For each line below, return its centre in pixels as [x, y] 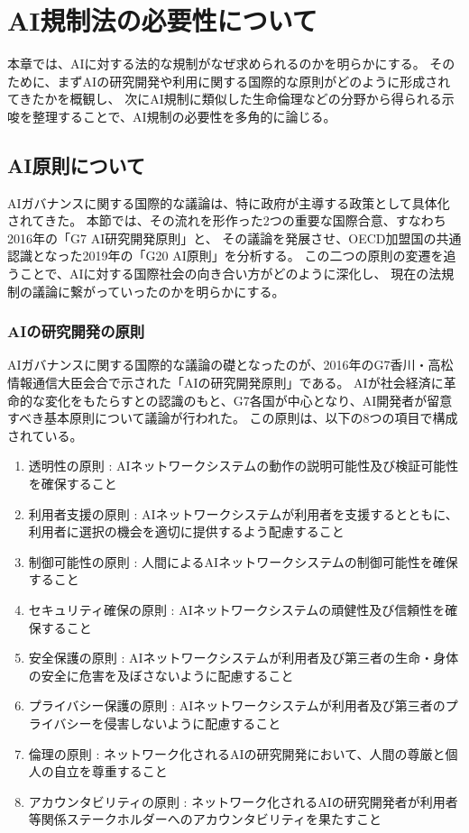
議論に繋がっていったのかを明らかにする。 [158, 291]
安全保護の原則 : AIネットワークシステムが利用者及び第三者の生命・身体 [244, 658]
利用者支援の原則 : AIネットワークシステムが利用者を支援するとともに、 [243, 513]
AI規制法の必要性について [162, 20]
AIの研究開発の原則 [76, 331]
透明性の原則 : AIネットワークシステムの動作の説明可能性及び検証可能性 [244, 466]
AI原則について [76, 165]
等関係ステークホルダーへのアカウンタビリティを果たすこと [205, 819]
